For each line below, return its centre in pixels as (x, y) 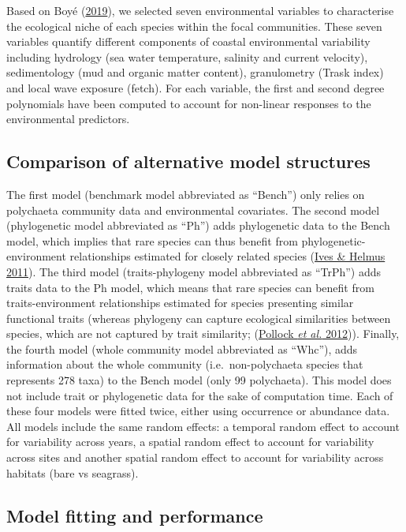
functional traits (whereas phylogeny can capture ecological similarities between (199, 318)
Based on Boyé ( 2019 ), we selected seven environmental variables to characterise (200, 10)
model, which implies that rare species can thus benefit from (152, 240)
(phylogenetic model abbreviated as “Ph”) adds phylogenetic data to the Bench (198, 225)
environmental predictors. (68, 119)
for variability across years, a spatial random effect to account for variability (190, 442)
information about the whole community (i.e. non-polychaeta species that (185, 364)
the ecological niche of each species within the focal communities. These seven (194, 26)
